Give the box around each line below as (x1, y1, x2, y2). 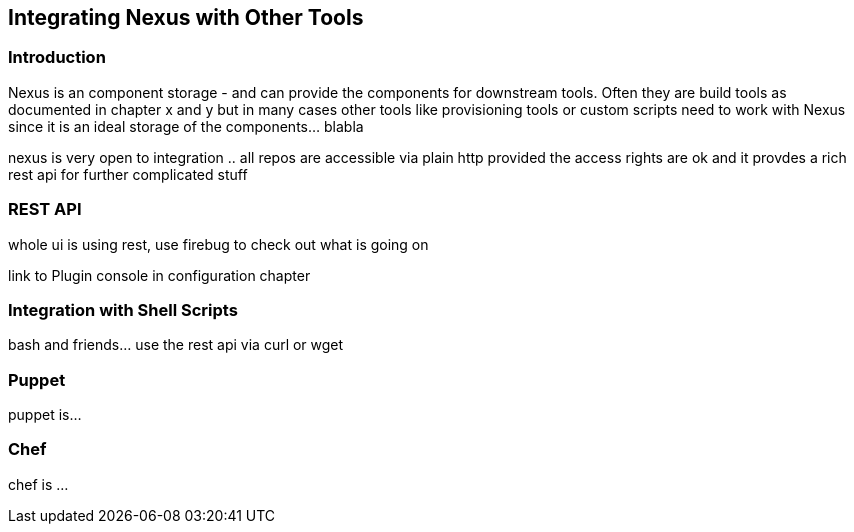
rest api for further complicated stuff (8, 165, 248, 183)
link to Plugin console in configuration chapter (8, 266, 311, 284)
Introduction (8, 47, 106, 68)
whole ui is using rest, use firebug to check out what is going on (8, 235, 429, 253)
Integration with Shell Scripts (8, 299, 238, 320)
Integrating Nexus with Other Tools (8, 5, 364, 30)
